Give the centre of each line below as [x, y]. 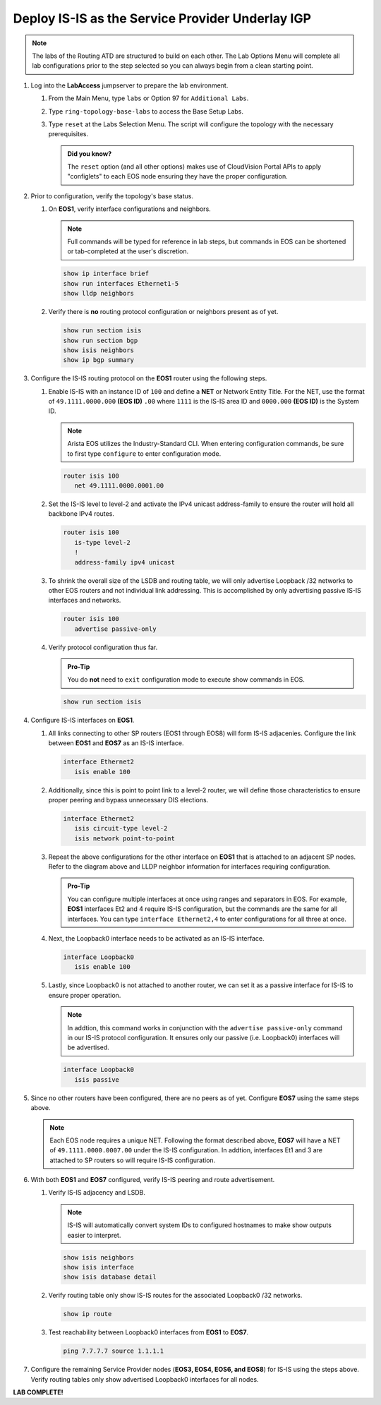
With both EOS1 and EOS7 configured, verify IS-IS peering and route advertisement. [153, 1180]
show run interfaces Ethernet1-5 [121, 283]
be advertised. [88, 1047]
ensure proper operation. [85, 995]
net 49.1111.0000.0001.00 [119, 486]
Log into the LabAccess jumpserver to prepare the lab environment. [129, 85]
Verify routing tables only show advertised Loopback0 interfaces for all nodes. [145, 1379]
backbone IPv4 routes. [81, 514]
